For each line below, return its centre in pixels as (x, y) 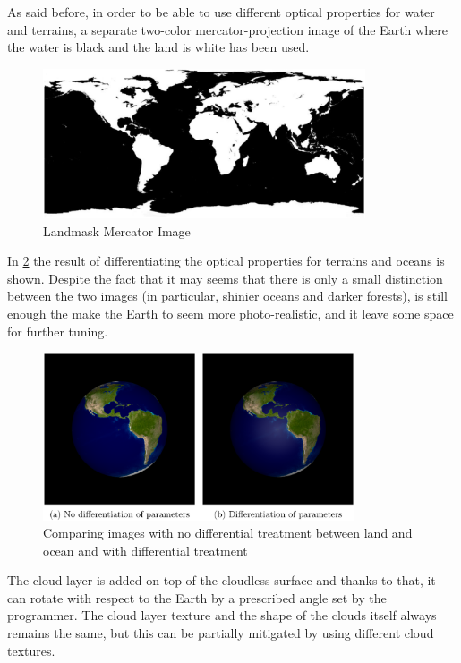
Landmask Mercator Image (117, 230)
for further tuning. (58, 331)
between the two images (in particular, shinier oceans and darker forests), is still (227, 296)
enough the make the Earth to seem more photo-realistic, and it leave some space (230, 313)
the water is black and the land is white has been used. (158, 47)
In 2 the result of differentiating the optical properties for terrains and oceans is (226, 261)
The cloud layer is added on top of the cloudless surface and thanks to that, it (222, 580)
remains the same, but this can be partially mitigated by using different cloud (221, 633)
